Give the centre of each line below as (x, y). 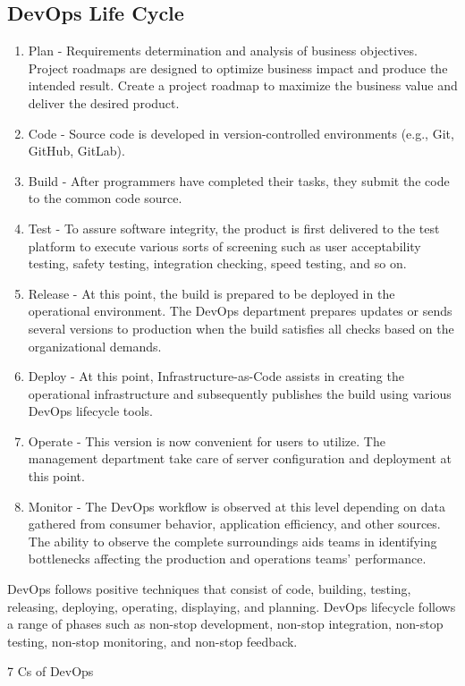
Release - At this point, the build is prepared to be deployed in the (211, 293)
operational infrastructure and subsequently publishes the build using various (240, 393)
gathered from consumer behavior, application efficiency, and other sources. (234, 524)
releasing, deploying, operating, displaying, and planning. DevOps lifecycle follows (232, 606)
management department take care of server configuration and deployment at (240, 458)
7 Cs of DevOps (51, 671)
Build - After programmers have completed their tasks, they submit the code (239, 180)
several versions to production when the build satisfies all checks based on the (241, 328)
